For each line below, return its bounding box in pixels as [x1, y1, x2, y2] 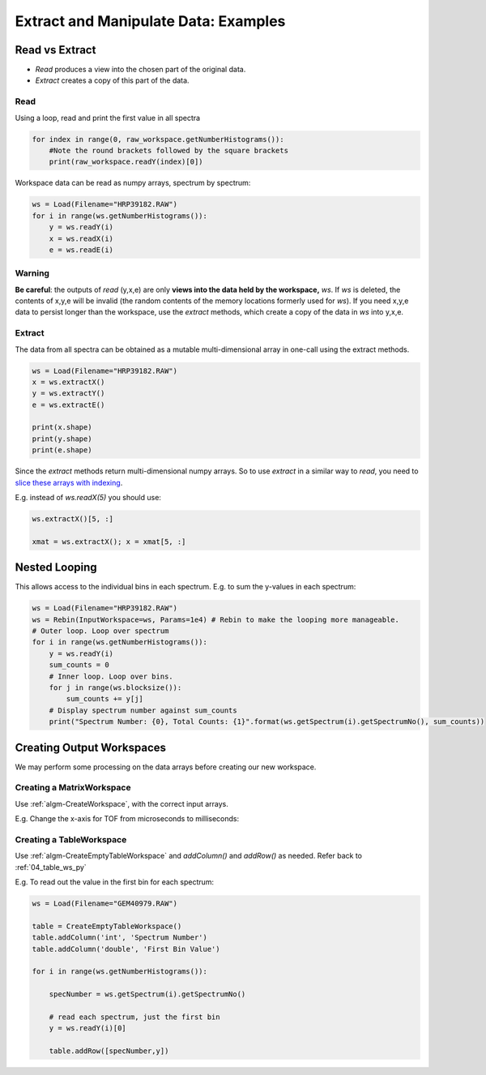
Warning [15, 268, 50, 279]
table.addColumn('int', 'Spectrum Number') [32, 933, 208, 942]
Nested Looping [15, 560, 97, 575]
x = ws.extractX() [32, 377, 105, 387]
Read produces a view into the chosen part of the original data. [35, 65, 246, 75]
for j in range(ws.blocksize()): [49, 683, 182, 692]
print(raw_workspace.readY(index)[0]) [49, 157, 203, 166]
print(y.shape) [32, 434, 92, 443]
